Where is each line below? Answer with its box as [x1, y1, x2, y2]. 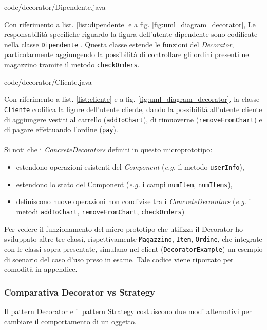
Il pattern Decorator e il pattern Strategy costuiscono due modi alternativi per [4, 305, 252, 316]
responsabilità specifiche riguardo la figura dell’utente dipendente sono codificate [4, 29, 258, 40]
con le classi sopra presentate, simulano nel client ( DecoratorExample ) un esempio [4, 243, 263, 254]
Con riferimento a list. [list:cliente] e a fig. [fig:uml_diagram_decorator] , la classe [4, 94, 260, 104]
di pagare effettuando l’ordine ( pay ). [4, 124, 118, 135]
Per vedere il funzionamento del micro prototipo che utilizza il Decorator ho [4, 223, 243, 234]
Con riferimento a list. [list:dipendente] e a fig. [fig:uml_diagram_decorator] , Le [4, 19, 256, 29]
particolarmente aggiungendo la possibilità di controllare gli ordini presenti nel [4, 49, 251, 60]
